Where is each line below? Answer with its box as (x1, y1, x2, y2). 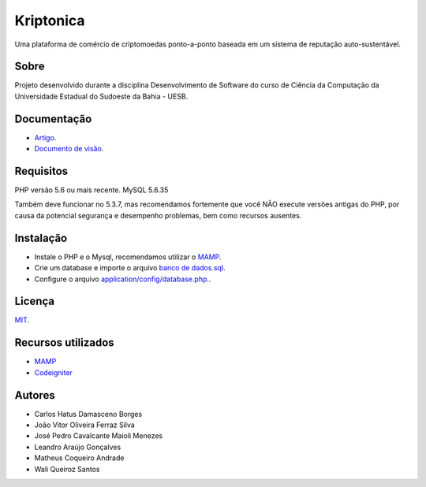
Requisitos (14, 164, 69, 177)
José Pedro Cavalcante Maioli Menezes (34, 431, 163, 441)
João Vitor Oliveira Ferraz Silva (34, 420, 136, 429)
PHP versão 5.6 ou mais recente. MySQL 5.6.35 (14, 185, 169, 195)
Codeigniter (34, 367, 73, 377)
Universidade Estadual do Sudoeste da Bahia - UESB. (14, 91, 189, 101)
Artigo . (34, 132, 57, 142)
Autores (14, 388, 55, 402)
